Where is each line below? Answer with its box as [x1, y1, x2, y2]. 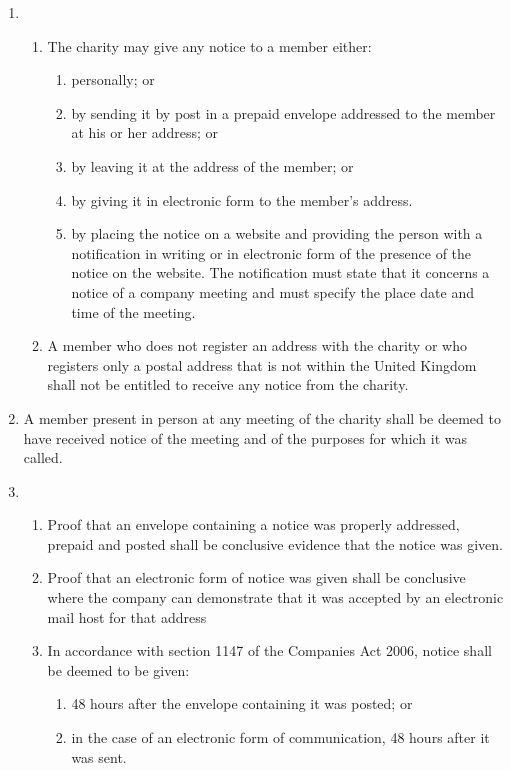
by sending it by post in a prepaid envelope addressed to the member [71, 102, 496, 123]
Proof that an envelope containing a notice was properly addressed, [47, 514, 460, 535]
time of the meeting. [71, 301, 196, 322]
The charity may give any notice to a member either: [47, 35, 372, 56]
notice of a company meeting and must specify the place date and [71, 281, 475, 302]
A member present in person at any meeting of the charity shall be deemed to [23, 407, 501, 428]
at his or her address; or [71, 122, 218, 143]
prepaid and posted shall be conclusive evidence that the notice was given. [47, 533, 503, 554]
